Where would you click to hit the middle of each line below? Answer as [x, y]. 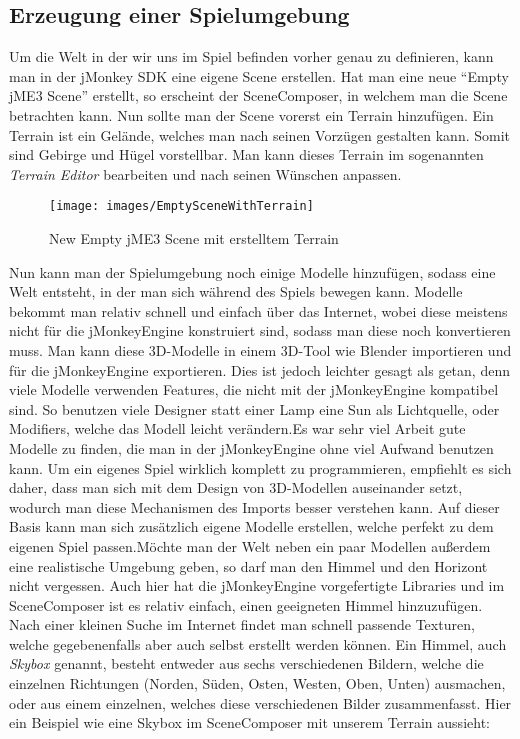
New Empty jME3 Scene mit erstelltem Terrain [194, 238]
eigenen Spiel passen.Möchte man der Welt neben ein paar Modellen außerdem [250, 545]
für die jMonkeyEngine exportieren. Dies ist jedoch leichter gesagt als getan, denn [259, 369]
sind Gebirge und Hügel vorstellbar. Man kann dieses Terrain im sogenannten [246, 154]
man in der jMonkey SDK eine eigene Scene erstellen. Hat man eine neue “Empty [259, 75]
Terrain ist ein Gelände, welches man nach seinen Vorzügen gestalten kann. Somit [260, 134]
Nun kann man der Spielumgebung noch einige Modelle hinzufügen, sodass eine [252, 271]
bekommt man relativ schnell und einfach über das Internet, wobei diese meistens [258, 310]
